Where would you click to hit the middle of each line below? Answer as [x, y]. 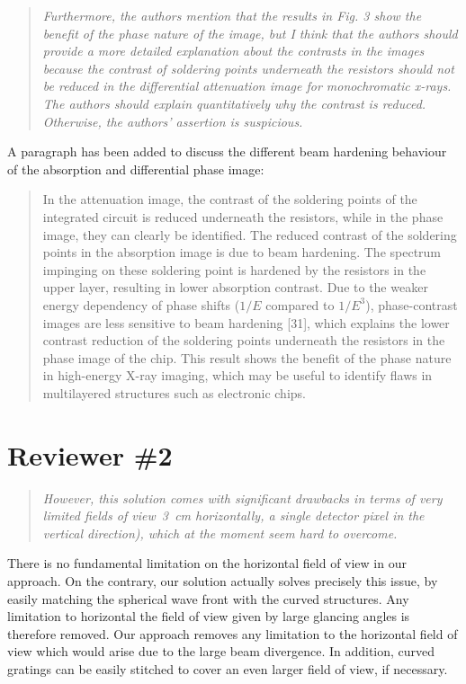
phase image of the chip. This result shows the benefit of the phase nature [247, 357]
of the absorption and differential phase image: [136, 169]
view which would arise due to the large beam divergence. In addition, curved [221, 651]
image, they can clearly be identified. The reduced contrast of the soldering [250, 234]
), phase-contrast [412, 304]
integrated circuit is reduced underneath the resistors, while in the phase [243, 216]
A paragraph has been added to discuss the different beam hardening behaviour [227, 151]
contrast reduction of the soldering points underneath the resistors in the [244, 340]
